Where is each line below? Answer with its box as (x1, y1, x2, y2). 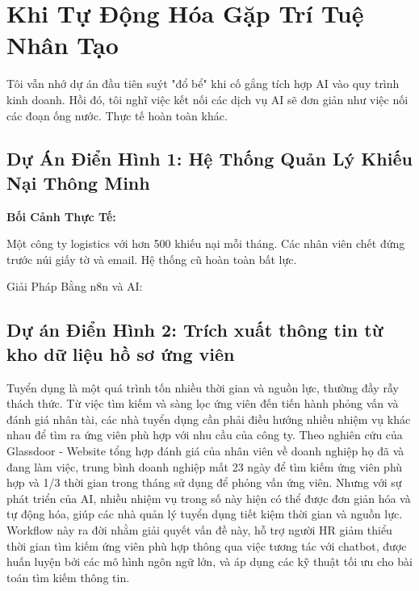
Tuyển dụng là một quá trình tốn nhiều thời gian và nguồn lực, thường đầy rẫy (6, 379, 399, 396)
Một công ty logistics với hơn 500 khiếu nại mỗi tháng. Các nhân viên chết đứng (6, 235, 405, 252)
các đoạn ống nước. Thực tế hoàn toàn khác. (6, 107, 228, 124)
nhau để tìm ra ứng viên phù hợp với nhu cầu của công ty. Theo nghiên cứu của (6, 426, 403, 443)
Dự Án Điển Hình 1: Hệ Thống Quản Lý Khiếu (6, 146, 413, 171)
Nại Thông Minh (6, 170, 150, 195)
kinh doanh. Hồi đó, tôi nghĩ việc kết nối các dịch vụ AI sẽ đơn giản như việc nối (6, 90, 409, 107)
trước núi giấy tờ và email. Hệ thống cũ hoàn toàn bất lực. (6, 250, 297, 267)
